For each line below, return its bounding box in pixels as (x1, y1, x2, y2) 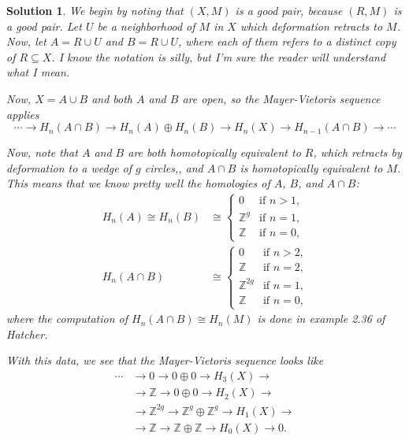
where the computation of (6, 310, 128, 327)
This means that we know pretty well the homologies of (6, 175, 270, 191)
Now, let (6, 33, 46, 50)
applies (6, 106, 39, 122)
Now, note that (6, 144, 78, 161)
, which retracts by (313, 144, 402, 161)
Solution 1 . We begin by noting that (6, 2, 184, 18)
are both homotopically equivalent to (128, 144, 301, 161)
